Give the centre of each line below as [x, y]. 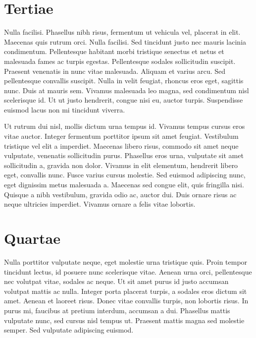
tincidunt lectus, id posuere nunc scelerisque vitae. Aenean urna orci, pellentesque [128, 271]
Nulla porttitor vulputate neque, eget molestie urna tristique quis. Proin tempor [126, 261]
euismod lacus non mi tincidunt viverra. [65, 109]
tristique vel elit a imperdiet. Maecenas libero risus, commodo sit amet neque [121, 145]
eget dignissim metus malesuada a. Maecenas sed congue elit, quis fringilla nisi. [124, 185]
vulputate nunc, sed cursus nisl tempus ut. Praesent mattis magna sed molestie [124, 320]
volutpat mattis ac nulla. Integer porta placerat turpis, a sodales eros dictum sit [126, 291]
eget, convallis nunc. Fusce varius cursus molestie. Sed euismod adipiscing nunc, [125, 175]
